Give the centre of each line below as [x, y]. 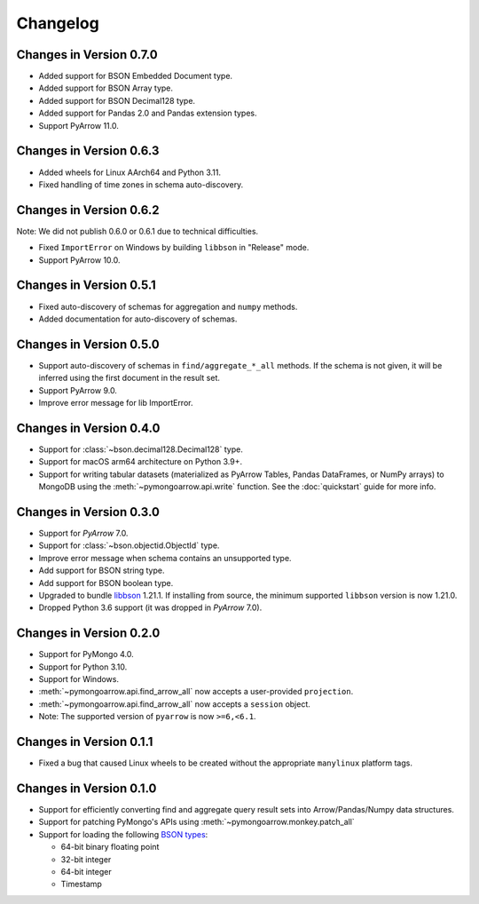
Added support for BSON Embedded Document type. [136, 76]
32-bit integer [86, 859]
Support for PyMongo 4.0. [86, 654]
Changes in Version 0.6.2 [88, 210]
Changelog [58, 23]
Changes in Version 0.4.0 [88, 428]
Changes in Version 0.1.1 [85, 741]
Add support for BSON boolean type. [106, 583]
